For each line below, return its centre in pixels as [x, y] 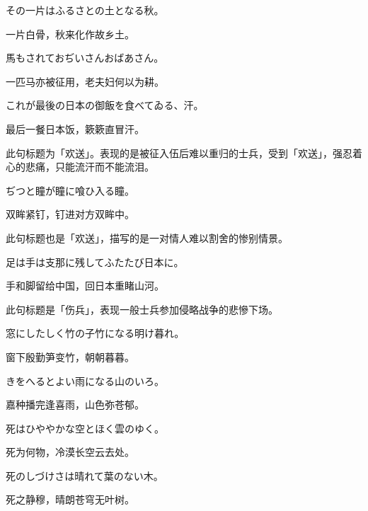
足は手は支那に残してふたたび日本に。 [95, 262]
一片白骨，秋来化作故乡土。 [70, 34]
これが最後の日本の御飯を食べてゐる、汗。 [105, 105]
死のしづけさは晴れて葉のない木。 [85, 475]
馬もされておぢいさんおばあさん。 [85, 58]
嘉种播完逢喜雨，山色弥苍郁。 [75, 404]
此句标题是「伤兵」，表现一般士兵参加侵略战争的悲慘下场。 [142, 309]
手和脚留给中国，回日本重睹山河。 [85, 286]
